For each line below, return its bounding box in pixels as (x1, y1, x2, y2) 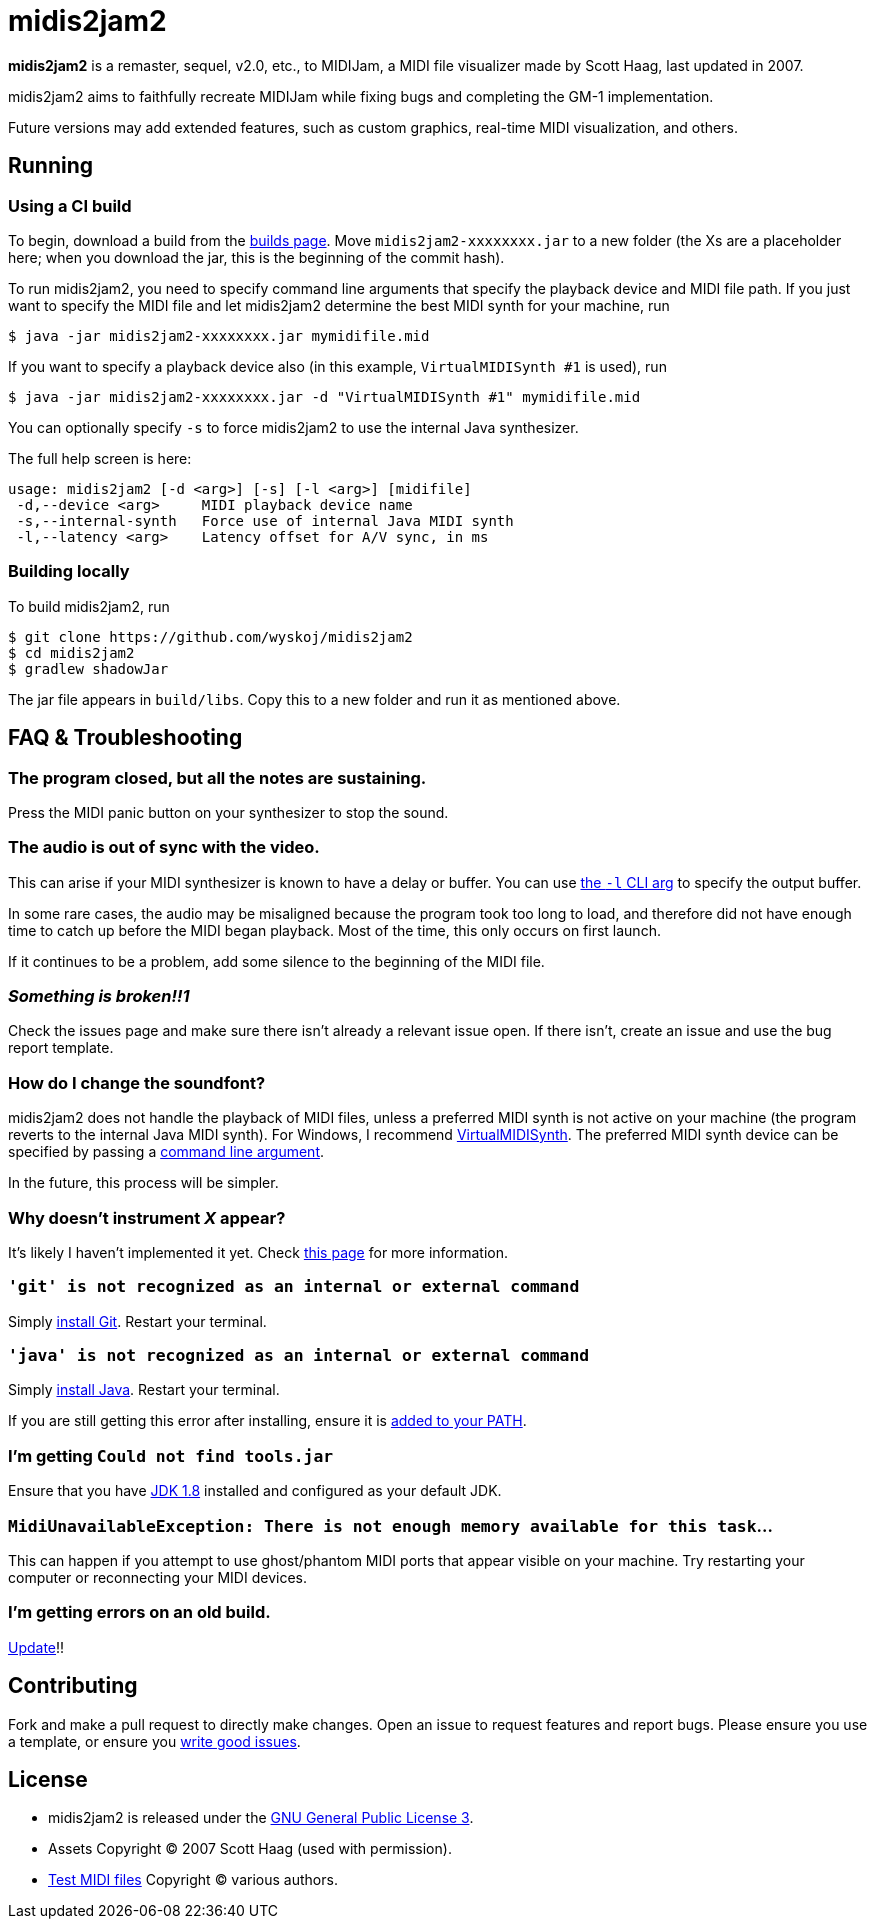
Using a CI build (8, 195, 132, 216)
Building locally (8, 561, 130, 582)
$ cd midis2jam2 (8, 644, 135, 661)
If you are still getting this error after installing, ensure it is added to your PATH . (8, 1412, 527, 1430)
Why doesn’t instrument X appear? (8, 1207, 286, 1228)
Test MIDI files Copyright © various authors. (48, 1871, 338, 1889)
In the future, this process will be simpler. (8, 1174, 279, 1192)
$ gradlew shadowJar (8, 660, 169, 677)
